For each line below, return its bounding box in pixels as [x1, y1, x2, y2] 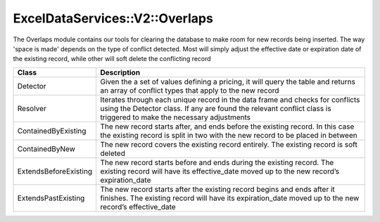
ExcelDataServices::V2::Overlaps [13, 11, 214, 26]
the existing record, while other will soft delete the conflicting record [13, 55, 211, 63]
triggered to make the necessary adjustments [99, 112, 251, 122]
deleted [99, 148, 126, 158]
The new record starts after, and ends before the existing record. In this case [99, 122, 355, 131]
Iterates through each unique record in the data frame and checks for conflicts [99, 95, 360, 105]
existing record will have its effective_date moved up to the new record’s [99, 166, 340, 176]
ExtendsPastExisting [17, 193, 85, 203]
